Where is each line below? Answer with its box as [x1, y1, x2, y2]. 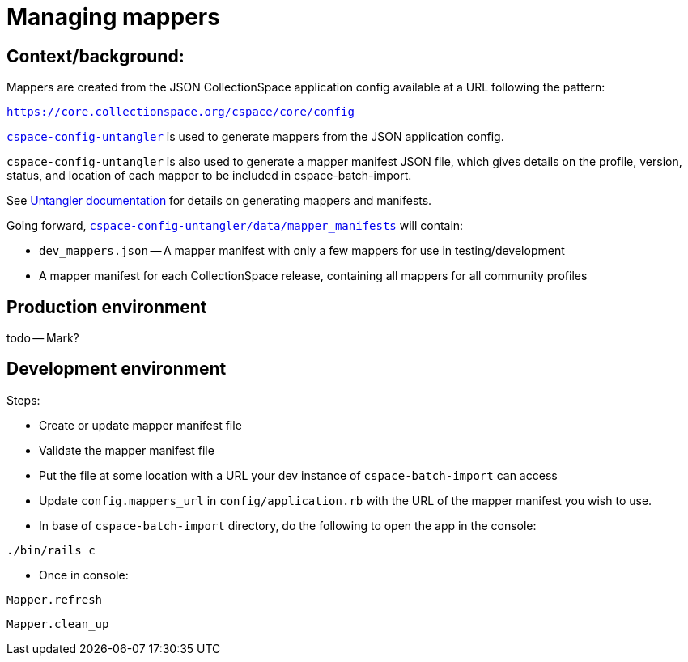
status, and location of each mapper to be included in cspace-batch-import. [6, 168, 412, 183]
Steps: [6, 393, 40, 407]
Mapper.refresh [6, 592, 103, 606]
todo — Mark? [6, 331, 79, 346]
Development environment [6, 359, 227, 380]
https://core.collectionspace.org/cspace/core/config [6, 105, 355, 119]
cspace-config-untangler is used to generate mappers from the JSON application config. [6, 129, 504, 144]
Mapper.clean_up [6, 617, 109, 630]
